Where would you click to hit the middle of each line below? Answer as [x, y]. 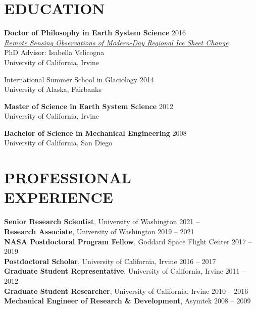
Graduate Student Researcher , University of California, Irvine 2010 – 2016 [126, 291]
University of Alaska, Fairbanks [53, 89]
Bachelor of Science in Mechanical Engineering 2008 [95, 133]
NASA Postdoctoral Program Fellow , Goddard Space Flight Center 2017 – [128, 241]
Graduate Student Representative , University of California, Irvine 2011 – [125, 271]
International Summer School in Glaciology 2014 [79, 79]
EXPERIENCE [59, 197]
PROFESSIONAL [68, 177]
